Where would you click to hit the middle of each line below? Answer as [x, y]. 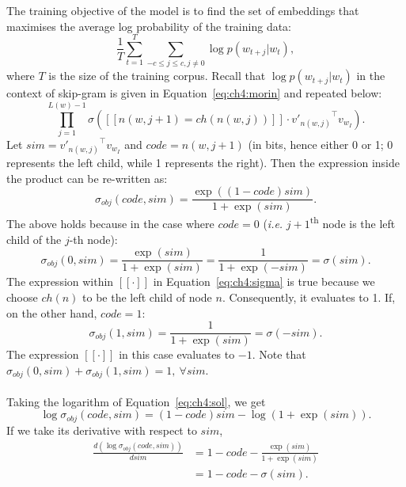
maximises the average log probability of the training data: [149, 26]
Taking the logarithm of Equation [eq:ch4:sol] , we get [136, 401]
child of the [34, 239]
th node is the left [353, 223]
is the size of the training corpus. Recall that [157, 76]
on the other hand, [52, 312]
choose [22, 297]
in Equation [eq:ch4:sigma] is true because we [264, 282]
